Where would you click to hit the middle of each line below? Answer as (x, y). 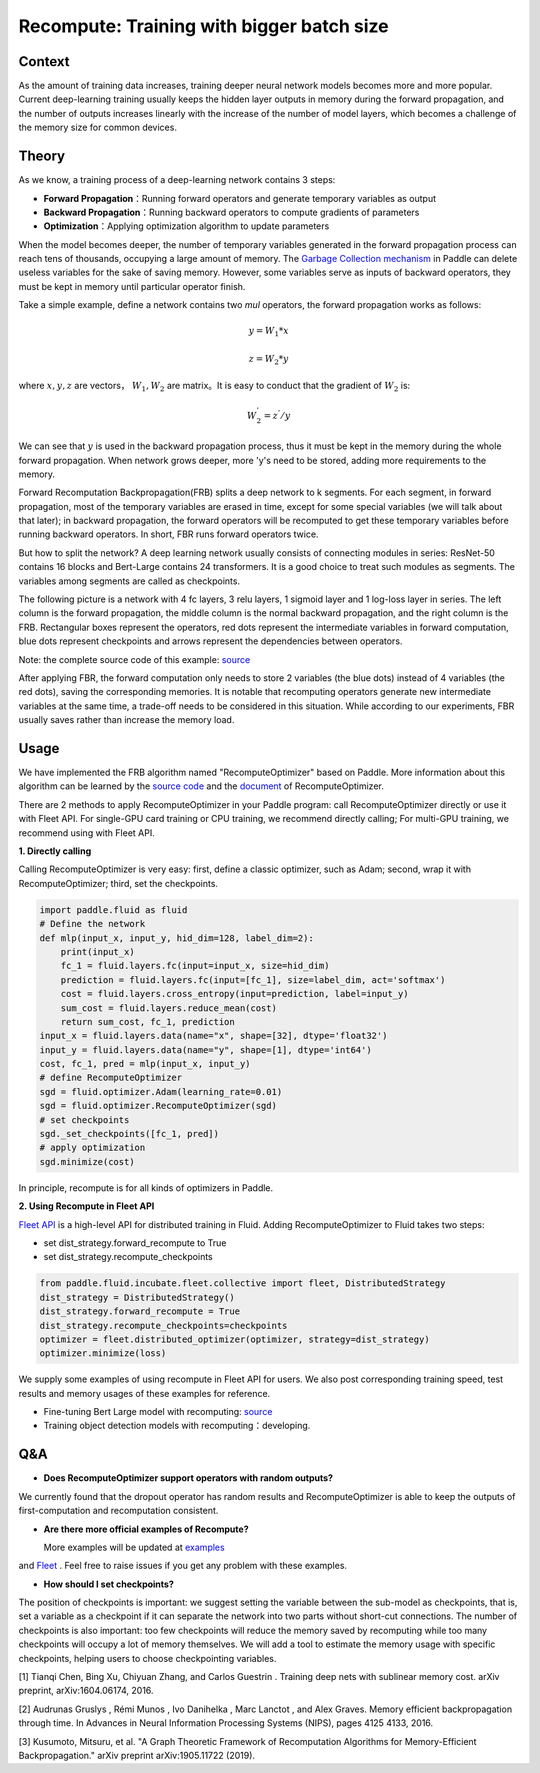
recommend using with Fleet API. (86, 832)
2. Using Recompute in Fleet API (86, 1206)
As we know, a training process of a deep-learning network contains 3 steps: (177, 180)
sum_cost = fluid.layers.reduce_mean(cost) (168, 1008)
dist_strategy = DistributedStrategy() (137, 1297)
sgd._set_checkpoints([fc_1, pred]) (129, 1134)
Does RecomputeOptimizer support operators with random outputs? (188, 1478)
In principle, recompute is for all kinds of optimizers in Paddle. (146, 1187)
